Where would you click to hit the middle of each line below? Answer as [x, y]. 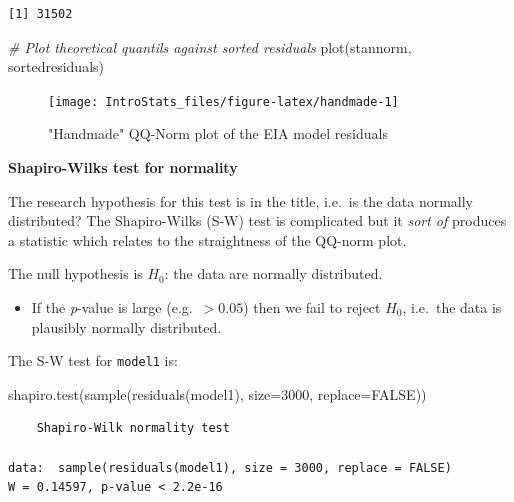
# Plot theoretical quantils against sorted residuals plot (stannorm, [210, 46]
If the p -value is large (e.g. [112, 307]
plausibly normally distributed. [126, 326]
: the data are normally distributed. [273, 273]
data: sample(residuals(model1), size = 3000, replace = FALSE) [230, 467]
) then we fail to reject [312, 307]
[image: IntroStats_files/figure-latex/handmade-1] [223, 101]
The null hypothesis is [75, 273]
